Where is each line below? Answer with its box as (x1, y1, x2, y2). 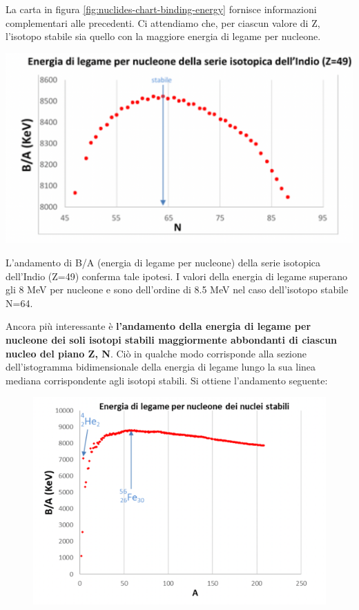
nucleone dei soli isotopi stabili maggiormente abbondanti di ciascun (6, 332, 338, 346)
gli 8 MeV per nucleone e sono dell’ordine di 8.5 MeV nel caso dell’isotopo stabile (6, 282, 349, 297)
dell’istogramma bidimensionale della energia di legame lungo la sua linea (6, 360, 316, 374)
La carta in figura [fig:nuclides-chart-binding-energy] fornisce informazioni (6, 2, 317, 16)
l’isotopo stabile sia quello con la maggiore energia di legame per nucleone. (6, 29, 321, 43)
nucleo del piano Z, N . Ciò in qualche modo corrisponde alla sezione (6, 346, 307, 360)
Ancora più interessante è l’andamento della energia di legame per (6, 319, 311, 333)
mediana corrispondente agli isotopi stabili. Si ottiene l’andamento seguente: (6, 373, 328, 387)
